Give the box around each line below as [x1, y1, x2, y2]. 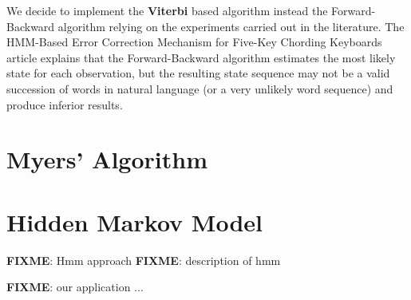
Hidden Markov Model [6, 205, 263, 238]
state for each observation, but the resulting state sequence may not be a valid [6, 65, 390, 81]
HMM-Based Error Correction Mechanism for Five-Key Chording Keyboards [6, 34, 382, 50]
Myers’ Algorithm [6, 143, 207, 176]
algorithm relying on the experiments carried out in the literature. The [57, 18, 405, 34]
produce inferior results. [6, 96, 123, 112]
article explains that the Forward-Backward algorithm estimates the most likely [6, 49, 396, 65]
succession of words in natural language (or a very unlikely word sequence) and [6, 80, 393, 97]
